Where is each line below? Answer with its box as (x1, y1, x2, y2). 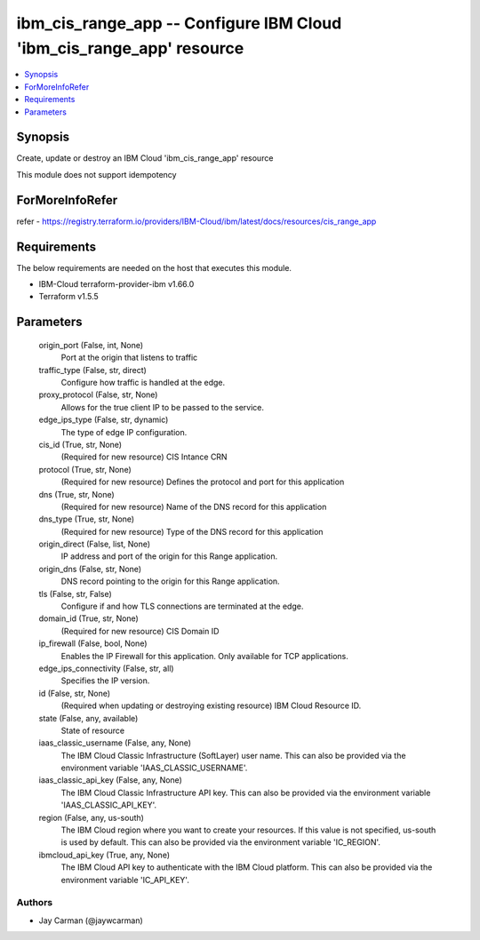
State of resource (60, 725, 125, 736)
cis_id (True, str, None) (38, 439, 123, 450)
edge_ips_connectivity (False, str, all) (38, 663, 174, 673)
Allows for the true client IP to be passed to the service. (60, 402, 264, 412)
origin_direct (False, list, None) (38, 538, 151, 550)
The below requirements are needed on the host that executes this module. (16, 262, 292, 273)
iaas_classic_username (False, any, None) (38, 737, 191, 748)
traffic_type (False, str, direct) (38, 364, 147, 375)
